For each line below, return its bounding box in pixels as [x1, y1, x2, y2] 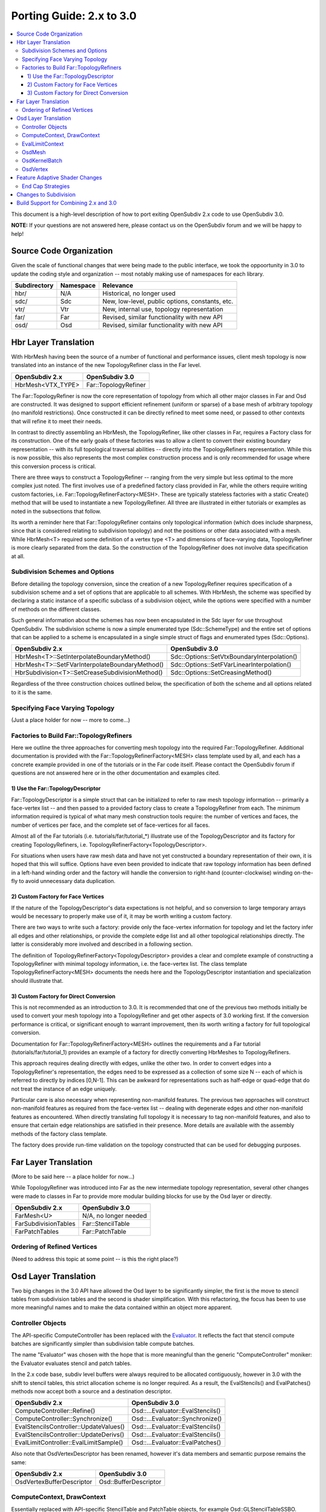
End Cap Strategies [22, 182, 70, 190]
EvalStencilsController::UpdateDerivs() [14, 1430, 125, 1439]
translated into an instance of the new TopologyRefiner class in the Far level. [11, 362, 202, 369]
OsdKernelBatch [22, 157, 63, 165]
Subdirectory [14, 281, 54, 290]
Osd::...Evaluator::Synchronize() [131, 1415, 222, 1423]
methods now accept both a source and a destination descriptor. [11, 1387, 172, 1395]
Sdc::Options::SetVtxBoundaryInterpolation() [170, 653, 298, 661]
